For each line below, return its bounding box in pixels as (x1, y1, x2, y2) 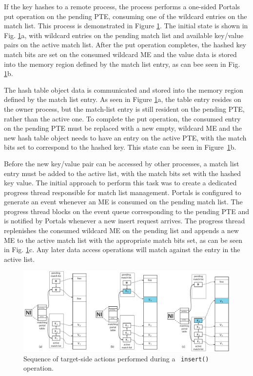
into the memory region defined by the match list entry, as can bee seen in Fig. (4, 59, 240, 69)
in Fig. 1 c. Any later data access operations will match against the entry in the (4, 244, 240, 255)
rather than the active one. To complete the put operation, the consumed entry (4, 113, 241, 123)
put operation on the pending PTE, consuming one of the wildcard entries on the (4, 11, 247, 21)
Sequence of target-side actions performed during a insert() (23, 353, 209, 363)
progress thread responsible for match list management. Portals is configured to (4, 187, 241, 197)
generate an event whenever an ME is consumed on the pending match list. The (4, 197, 243, 207)
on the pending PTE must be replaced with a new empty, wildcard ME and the (4, 123, 242, 133)
